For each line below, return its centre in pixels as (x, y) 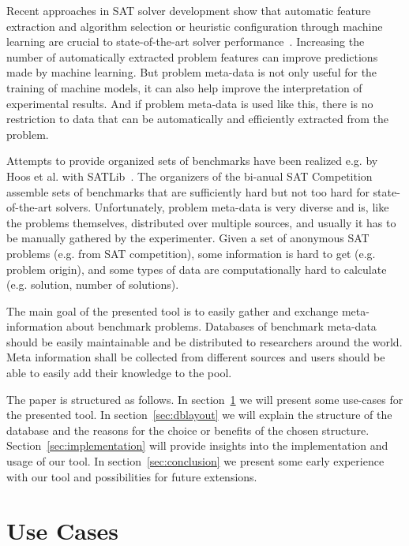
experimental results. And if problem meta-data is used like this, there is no (190, 103)
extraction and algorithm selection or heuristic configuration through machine (195, 26)
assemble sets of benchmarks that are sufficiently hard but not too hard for (188, 191)
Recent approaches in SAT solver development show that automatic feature (189, 10)
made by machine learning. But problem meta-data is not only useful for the (192, 72)
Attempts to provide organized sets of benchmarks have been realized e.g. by (192, 161)
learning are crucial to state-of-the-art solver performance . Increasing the (186, 41)
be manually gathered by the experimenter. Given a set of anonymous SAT (188, 238)
